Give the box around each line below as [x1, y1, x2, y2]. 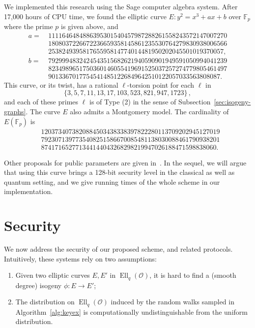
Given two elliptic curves [15, 270, 90, 280]
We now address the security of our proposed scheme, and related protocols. [4, 244, 233, 254]
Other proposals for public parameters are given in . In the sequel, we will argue [4, 157, 247, 167]
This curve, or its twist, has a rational [4, 79, 118, 90]
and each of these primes [4, 97, 79, 107]
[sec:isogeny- [214, 97, 251, 107]
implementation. [4, 186, 53, 197]
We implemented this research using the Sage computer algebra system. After [4, 1, 238, 11]
